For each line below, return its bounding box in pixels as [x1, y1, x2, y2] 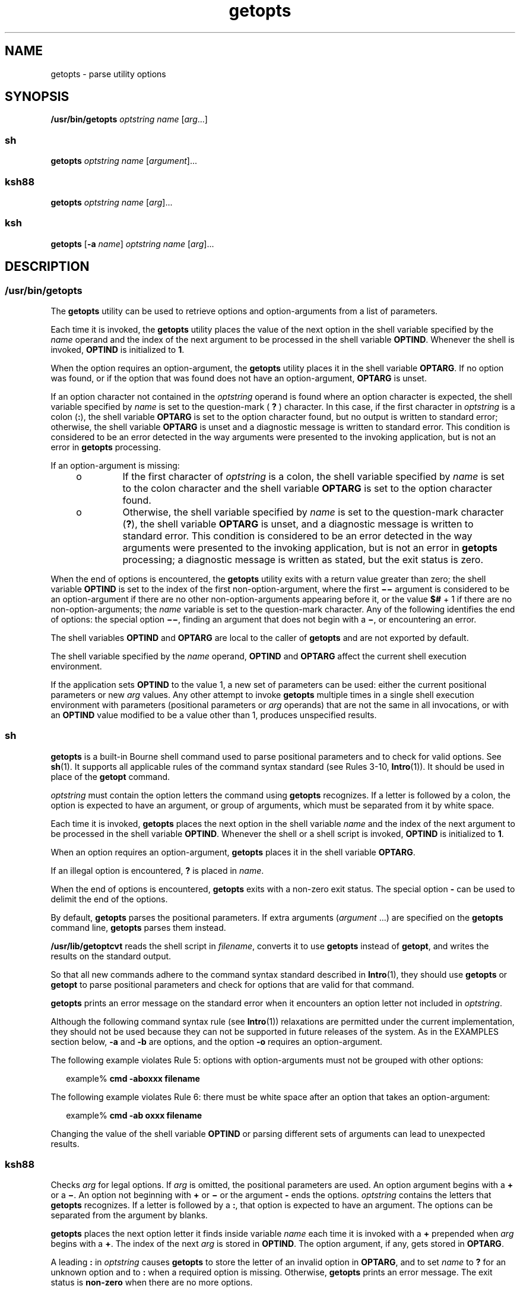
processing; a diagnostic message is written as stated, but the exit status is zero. [122, 553, 484, 566]
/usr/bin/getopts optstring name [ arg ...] [50, 114, 208, 125]
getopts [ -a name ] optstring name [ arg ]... [50, 238, 214, 249]
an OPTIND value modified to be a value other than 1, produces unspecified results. [50, 709, 377, 720]
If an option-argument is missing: [50, 460, 180, 470]
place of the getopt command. [50, 771, 170, 782]
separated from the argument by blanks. [50, 1210, 208, 1221]
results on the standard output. [50, 950, 172, 961]
